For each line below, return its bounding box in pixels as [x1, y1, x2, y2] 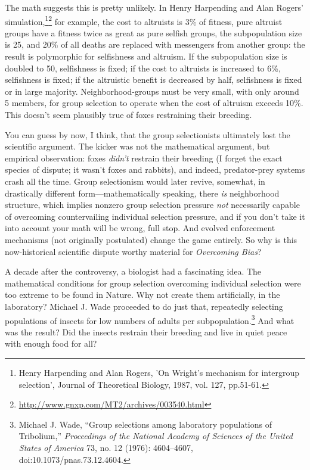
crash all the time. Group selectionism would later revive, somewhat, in [5, 175, 265, 187]
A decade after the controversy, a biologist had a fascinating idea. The [5, 265, 262, 278]
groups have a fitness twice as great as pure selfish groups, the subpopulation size [5, 26, 302, 39]
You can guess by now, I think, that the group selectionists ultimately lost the [5, 128, 290, 141]
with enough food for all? [5, 337, 97, 350]
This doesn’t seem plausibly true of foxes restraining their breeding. [5, 108, 252, 120]
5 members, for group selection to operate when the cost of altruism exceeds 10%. [5, 97, 303, 109]
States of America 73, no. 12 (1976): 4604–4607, [18, 441, 193, 453]
